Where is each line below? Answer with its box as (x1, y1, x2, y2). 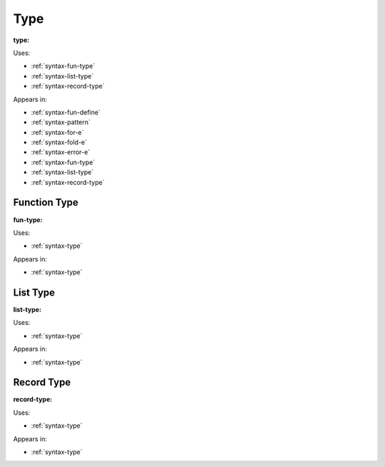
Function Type (13, 196, 78, 209)
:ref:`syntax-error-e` (31, 148, 91, 156)
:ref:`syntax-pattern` (31, 118, 91, 126)
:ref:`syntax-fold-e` (31, 138, 88, 146)
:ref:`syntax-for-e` (31, 128, 84, 136)
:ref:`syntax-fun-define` (31, 108, 101, 116)
